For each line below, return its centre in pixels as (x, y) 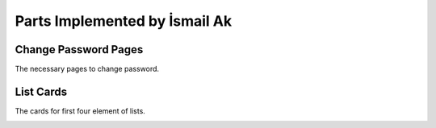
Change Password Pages (79, 50)
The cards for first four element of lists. (80, 111)
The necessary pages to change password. (87, 69)
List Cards (41, 91)
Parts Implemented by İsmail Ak (124, 21)
